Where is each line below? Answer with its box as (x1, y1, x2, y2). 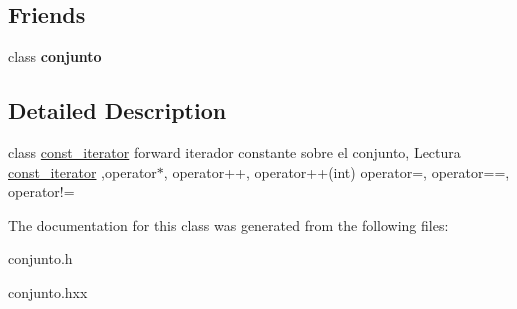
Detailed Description (8, 95, 227, 126)
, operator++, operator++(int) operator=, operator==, (163, 161, 510, 182)
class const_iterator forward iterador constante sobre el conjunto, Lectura (8, 142, 461, 162)
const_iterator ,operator (8, 161, 157, 182)
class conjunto (8, 46, 102, 67)
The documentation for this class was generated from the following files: (8, 214, 449, 235)
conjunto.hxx (8, 281, 88, 302)
